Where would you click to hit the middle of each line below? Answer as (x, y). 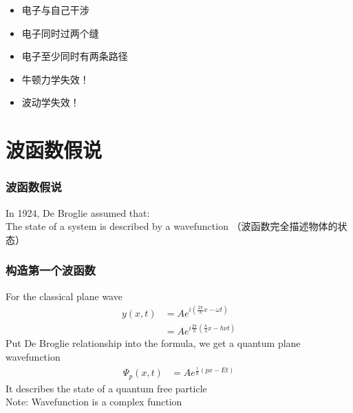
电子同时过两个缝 (60, 33)
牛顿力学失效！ (55, 79)
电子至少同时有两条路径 (75, 56)
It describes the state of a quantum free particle (106, 388)
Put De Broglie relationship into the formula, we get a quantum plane (153, 343)
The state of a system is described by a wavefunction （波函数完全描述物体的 (172, 226)
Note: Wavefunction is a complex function (94, 402)
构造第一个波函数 (51, 270)
